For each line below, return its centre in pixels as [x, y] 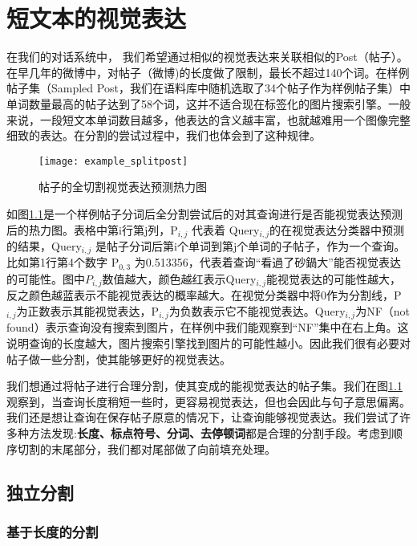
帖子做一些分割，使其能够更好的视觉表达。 [119, 359]
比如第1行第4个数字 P [63, 262]
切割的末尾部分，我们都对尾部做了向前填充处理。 [146, 448]
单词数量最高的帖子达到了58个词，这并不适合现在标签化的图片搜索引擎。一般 [208, 103]
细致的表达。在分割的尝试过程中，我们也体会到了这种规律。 [164, 135]
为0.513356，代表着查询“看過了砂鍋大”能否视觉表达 [267, 262]
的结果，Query [44, 245]
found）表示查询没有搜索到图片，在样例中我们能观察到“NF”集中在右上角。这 [208, 327]
